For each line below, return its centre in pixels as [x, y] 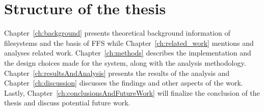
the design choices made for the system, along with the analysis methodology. [125, 62]
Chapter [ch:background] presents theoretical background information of [117, 33]
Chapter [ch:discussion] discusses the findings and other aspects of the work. [124, 83]
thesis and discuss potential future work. [67, 103]
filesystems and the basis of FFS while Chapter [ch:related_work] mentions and [129, 43]
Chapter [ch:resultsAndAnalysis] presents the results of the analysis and [117, 73]
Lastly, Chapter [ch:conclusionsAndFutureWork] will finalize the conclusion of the [132, 92]
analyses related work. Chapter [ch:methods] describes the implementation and [128, 53]
